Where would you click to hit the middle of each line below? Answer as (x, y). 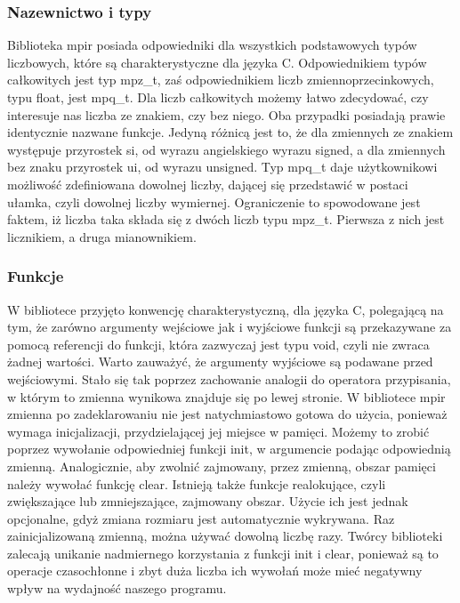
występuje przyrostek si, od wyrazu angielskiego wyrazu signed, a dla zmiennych (226, 149)
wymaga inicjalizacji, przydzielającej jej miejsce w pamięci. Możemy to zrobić (218, 431)
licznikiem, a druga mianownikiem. (102, 236)
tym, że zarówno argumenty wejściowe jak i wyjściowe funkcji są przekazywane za (230, 327)
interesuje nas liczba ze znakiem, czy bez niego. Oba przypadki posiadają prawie (226, 114)
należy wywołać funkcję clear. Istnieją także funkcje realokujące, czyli (197, 483)
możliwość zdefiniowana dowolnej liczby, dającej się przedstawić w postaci (208, 184)
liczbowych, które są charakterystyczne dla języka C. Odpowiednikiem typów (217, 62)
